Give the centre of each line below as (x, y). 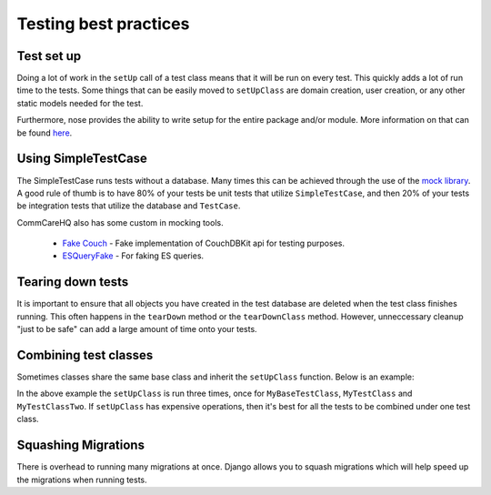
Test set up (49, 56)
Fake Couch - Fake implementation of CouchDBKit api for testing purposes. (204, 243)
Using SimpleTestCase (82, 159)
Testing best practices (103, 24)
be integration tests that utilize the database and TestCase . (129, 206)
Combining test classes (85, 355)
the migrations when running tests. (82, 480)
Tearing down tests (73, 282)
